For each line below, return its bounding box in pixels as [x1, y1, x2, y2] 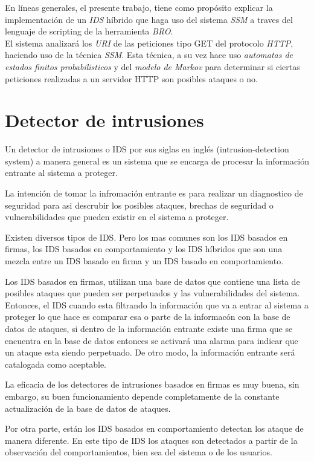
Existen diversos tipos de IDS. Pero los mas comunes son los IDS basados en [5, 230, 288, 243]
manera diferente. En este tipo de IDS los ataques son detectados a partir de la [5, 434, 298, 446]
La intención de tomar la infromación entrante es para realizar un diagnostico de [5, 187, 303, 200]
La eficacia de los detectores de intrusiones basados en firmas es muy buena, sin [5, 378, 300, 391]
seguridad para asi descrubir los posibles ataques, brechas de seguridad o [5, 198, 274, 211]
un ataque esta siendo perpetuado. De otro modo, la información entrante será [5, 346, 295, 359]
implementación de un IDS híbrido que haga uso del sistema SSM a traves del [5, 13, 293, 25]
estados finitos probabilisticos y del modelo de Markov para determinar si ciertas [5, 60, 300, 73]
